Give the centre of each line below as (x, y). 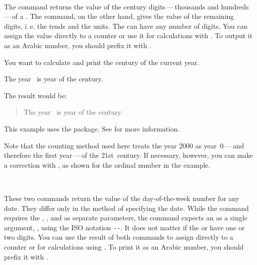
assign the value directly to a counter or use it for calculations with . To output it (128, 35)
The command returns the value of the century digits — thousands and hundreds (127, 6)
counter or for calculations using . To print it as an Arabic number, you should (124, 246)
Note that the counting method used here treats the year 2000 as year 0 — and (124, 145)
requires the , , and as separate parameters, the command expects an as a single (126, 218)
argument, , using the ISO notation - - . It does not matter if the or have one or (125, 227)
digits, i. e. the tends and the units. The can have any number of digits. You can (126, 26)
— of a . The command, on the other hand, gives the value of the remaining (119, 16)
